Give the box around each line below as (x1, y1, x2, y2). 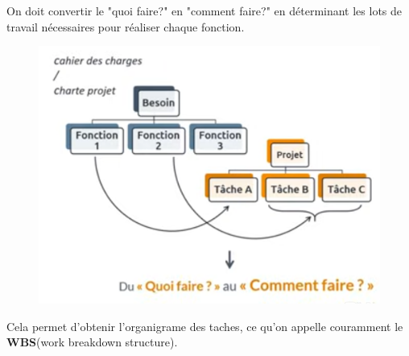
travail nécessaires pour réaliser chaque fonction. (6, 18, 245, 35)
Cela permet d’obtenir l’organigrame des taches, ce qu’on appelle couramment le (6, 317, 403, 334)
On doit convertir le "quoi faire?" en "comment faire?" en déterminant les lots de (6, 2, 403, 19)
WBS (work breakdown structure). (6, 333, 178, 350)
